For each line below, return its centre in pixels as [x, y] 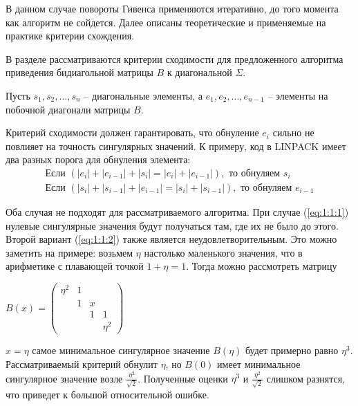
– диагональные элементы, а [143, 95]
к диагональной [199, 72]
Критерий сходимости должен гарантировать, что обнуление [132, 132]
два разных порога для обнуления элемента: [98, 159]
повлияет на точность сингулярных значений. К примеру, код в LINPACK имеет [176, 146]
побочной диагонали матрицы [68, 109]
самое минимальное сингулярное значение [121, 350]
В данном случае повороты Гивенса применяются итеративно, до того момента [172, 8]
